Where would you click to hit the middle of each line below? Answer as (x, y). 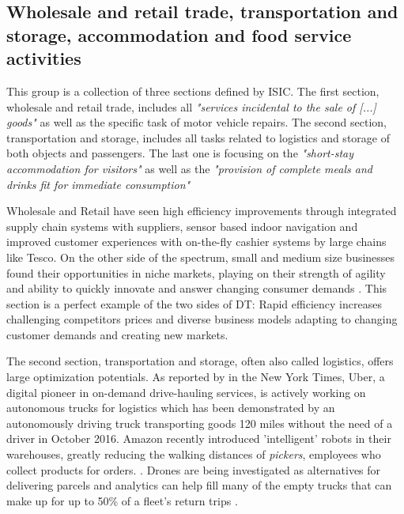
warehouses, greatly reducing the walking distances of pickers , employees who (194, 454)
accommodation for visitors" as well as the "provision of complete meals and (189, 168)
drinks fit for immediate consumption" (98, 184)
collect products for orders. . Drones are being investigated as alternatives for (194, 469)
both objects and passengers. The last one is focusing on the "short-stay (180, 153)
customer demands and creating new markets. (117, 334)
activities (44, 58)
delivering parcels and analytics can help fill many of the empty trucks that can (199, 485)
